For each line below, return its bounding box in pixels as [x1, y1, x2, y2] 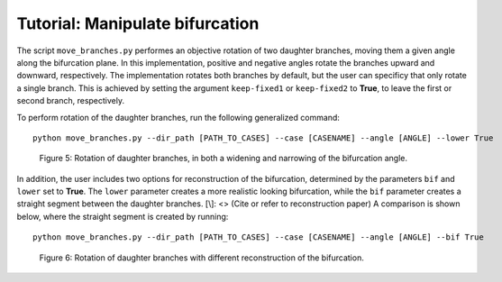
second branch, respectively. [16, 96, 125, 106]
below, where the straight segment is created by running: [16, 211, 229, 222]
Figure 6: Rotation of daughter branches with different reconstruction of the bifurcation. [39, 252, 364, 263]
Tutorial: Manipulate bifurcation [16, 14, 260, 33]
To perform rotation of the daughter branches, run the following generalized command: [16, 112, 340, 123]
